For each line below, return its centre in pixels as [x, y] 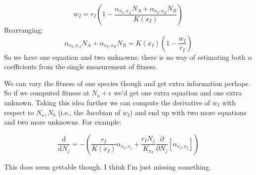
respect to [19, 112]
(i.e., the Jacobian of [89, 112]
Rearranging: [23, 30]
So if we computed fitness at [47, 93]
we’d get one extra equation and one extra [178, 93]
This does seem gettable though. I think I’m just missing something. [107, 166]
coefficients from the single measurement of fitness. [81, 66]
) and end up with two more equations [188, 112]
